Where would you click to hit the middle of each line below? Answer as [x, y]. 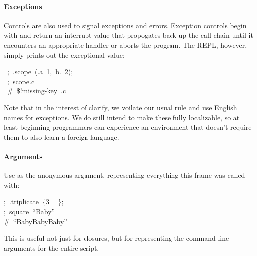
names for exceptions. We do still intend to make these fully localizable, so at [122, 117]
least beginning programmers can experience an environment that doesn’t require [128, 127]
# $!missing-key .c [37, 91]
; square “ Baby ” [30, 211]
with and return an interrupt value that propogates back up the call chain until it [128, 35]
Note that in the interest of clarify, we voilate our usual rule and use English [121, 107]
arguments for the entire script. [52, 247]
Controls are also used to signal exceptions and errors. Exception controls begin [125, 25]
